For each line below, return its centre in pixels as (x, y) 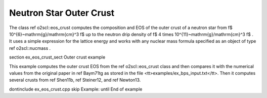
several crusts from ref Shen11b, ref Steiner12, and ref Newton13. (75, 80)
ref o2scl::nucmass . (30, 48)
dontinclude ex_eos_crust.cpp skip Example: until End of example (76, 89)
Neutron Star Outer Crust (62, 13)
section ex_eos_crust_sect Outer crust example (57, 57)
